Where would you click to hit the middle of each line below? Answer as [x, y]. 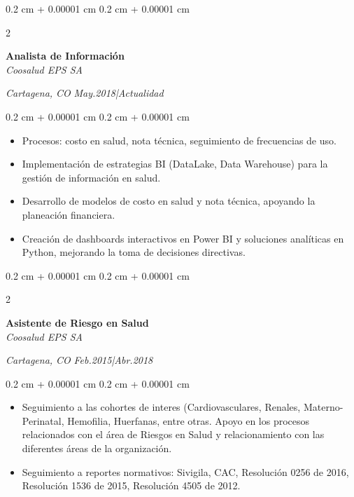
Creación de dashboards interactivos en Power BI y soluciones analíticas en [183, 238]
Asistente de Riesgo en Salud [77, 322]
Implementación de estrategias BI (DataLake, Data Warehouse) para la [175, 164]
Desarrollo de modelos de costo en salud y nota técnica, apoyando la [169, 201]
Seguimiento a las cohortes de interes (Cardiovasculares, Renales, [161, 407]
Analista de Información [65, 56]
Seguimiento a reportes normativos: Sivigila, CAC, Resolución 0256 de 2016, [185, 471]
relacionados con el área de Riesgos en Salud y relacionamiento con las [173, 434]
